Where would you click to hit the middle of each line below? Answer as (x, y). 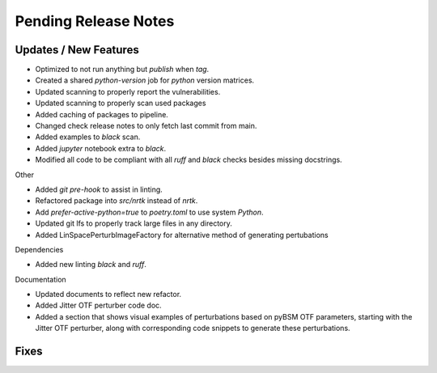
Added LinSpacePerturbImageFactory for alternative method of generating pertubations (182, 235)
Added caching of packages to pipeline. (102, 114)
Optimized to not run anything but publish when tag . (122, 70)
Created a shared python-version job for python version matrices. (145, 80)
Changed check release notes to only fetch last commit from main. (146, 126)
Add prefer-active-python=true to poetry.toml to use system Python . (149, 212)
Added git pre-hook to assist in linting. (99, 189)
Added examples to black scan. (88, 137)
